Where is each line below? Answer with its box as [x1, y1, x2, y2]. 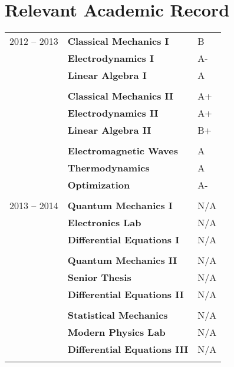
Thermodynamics [67, 161, 150, 175]
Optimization [67, 178, 130, 192]
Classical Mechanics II [67, 89, 174, 103]
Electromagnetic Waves [67, 144, 178, 158]
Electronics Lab [67, 216, 141, 230]
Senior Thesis [67, 270, 131, 285]
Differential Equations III [67, 342, 189, 356]
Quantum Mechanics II [67, 253, 177, 267]
